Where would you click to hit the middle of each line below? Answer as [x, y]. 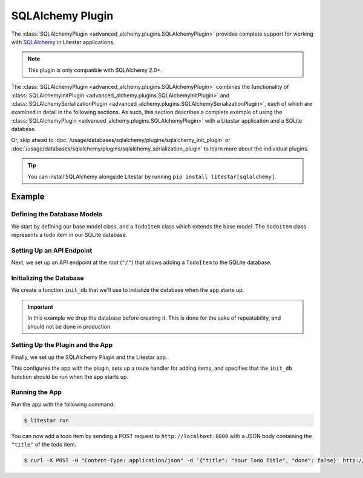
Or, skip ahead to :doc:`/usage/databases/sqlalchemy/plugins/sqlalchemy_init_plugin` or [121, 140]
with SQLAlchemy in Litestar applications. [63, 42]
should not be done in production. [70, 326]
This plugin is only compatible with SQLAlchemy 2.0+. [95, 70]
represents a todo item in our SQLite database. [69, 235]
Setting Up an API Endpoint [52, 250]
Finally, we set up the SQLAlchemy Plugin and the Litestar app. [89, 357]
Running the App [36, 392]
